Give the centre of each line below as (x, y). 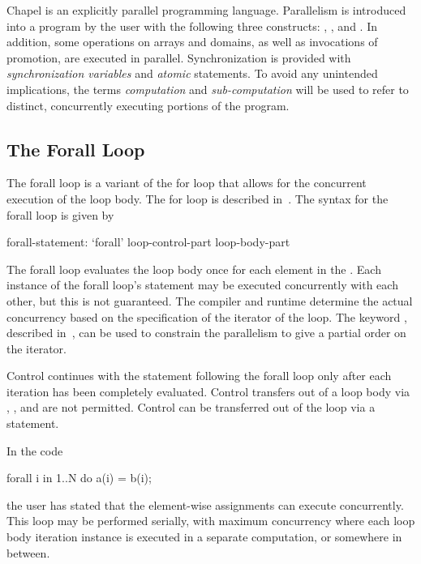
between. (28, 552)
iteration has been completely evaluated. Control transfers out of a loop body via (208, 391)
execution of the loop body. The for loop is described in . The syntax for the (198, 198)
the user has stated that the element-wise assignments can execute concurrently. (205, 504)
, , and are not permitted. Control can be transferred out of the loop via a (191, 407)
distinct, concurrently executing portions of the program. (148, 105)
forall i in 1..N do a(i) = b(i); (79, 478)
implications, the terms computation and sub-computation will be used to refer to (208, 89)
